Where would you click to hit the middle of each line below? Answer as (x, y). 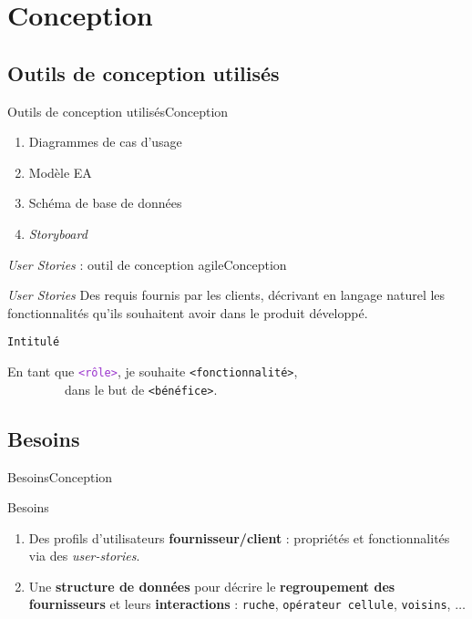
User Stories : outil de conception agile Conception (147, 264)
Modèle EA (60, 172)
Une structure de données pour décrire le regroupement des (212, 586)
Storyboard (58, 233)
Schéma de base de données (105, 203)
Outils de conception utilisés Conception (118, 111)
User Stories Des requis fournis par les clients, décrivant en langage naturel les (226, 295)
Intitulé (34, 342)
